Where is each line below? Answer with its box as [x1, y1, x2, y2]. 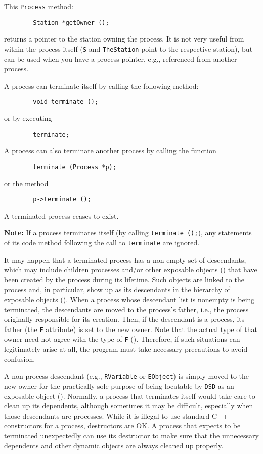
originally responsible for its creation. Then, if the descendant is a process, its [4, 314, 245, 324]
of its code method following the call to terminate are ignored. [4, 237, 200, 247]
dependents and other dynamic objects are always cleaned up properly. [4, 440, 224, 450]
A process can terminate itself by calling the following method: [4, 80, 199, 91]
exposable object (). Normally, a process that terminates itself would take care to [4, 390, 255, 401]
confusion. [4, 353, 35, 364]
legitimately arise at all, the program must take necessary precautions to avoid [4, 344, 248, 354]
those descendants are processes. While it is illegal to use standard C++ [4, 410, 228, 421]
